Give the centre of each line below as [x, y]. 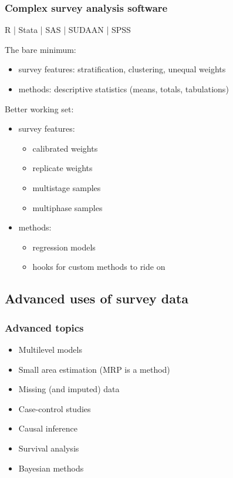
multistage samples [67, 187]
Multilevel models [50, 349]
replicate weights [63, 168]
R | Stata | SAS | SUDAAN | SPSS [68, 30]
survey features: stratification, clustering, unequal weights [122, 69]
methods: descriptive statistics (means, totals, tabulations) [124, 89]
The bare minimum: [40, 49]
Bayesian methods [51, 468]
